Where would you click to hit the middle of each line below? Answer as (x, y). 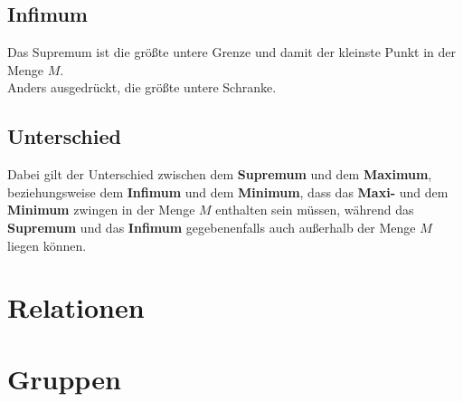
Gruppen (64, 378)
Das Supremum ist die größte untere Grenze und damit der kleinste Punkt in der (232, 52)
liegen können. (47, 245)
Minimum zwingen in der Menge (101, 210)
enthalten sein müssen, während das (315, 210)
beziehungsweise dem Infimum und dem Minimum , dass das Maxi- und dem (228, 191)
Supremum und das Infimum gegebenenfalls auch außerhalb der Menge (212, 227)
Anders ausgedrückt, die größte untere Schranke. (142, 87)
